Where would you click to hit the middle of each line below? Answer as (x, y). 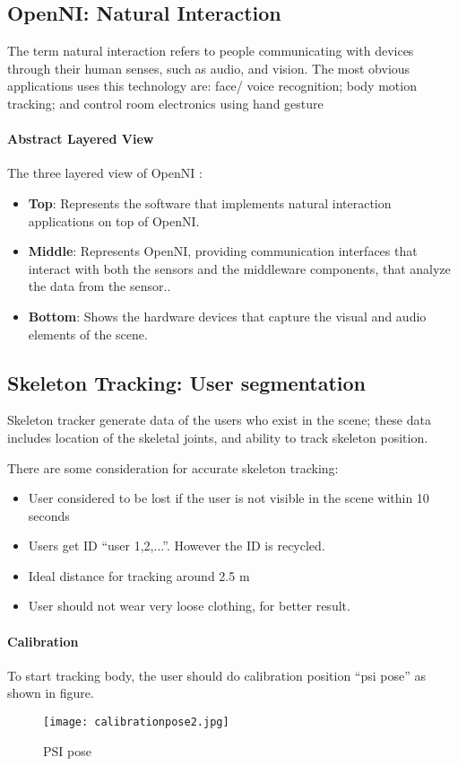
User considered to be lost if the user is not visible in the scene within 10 (229, 498)
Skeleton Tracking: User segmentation (186, 382)
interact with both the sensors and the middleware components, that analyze (239, 268)
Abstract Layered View (81, 139)
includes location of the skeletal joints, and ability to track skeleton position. (218, 437)
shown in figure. (51, 693)
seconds (49, 515)
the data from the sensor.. (99, 286)
